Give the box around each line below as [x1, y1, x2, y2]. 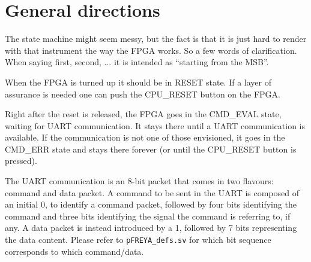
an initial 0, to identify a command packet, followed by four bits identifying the [5, 198, 297, 211]
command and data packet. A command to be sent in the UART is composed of [5, 186, 299, 199]
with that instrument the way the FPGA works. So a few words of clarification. [5, 44, 297, 56]
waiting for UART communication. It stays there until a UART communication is [5, 119, 306, 132]
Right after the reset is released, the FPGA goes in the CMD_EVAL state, [5, 108, 282, 120]
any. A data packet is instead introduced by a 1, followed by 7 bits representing [5, 221, 297, 234]
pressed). [5, 154, 37, 167]
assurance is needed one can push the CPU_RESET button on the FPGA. [5, 87, 280, 100]
